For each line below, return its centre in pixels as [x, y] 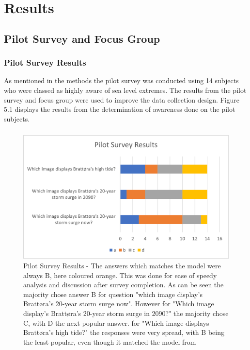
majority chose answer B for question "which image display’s [113, 294]
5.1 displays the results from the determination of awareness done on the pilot [120, 109]
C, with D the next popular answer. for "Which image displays [116, 323]
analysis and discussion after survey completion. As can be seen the [124, 285]
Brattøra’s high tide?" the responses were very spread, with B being [124, 332]
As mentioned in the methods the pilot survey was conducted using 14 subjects [121, 80]
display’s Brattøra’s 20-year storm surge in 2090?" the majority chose [126, 313]
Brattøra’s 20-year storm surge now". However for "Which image [119, 304]
